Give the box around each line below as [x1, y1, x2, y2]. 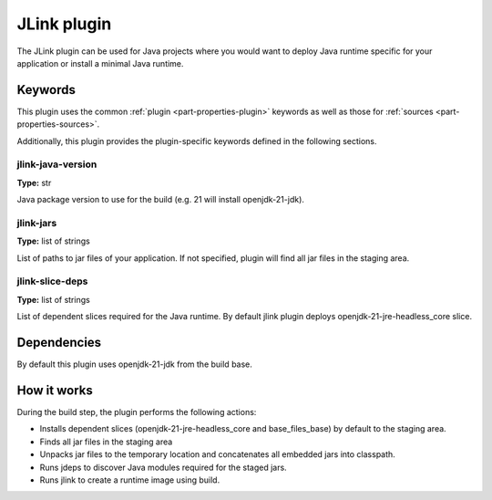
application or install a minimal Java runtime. [16, 57, 184, 68]
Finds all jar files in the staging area [39, 436, 173, 447]
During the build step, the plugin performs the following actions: [16, 407, 257, 418]
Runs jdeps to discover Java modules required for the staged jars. [39, 462, 287, 473]
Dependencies [16, 335, 102, 350]
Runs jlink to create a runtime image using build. [39, 474, 220, 485]
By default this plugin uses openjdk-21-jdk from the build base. [16, 359, 252, 370]
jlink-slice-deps [16, 275, 88, 287]
